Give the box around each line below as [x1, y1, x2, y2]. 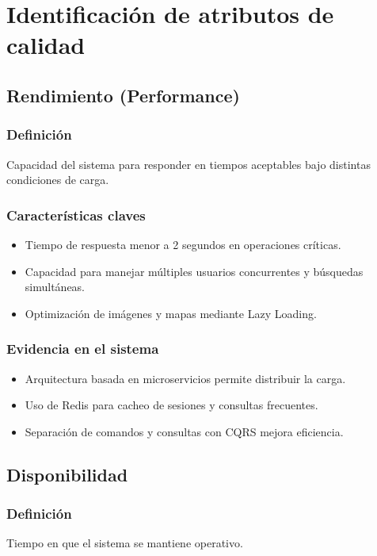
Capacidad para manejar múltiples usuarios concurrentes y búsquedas [25, 263, 364, 279]
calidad [6, 29, 86, 61]
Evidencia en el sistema [6, 339, 159, 359]
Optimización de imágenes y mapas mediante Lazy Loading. [25, 305, 317, 321]
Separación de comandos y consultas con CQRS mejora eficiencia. [25, 423, 344, 439]
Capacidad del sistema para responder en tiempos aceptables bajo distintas [6, 155, 371, 172]
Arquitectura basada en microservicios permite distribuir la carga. [25, 370, 346, 386]
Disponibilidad [6, 462, 128, 486]
